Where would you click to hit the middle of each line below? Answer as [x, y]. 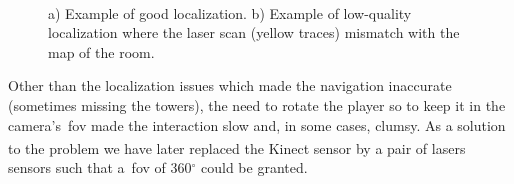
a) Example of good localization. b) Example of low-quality [230, 12]
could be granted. [254, 167]
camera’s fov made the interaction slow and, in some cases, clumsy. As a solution [257, 124]
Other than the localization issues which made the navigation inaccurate [230, 85]
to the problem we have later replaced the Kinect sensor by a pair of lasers [237, 147]
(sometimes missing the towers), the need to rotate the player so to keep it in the [257, 104]
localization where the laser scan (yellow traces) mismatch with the [254, 32]
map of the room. [101, 51]
